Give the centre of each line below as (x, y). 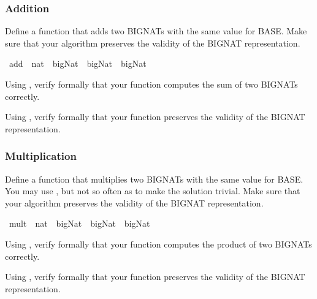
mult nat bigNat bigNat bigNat (79, 223)
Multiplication (41, 156)
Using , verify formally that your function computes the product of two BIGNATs (158, 244)
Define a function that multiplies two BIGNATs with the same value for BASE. (154, 179)
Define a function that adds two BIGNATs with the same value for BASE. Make (156, 31)
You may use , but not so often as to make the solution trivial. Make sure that (153, 191)
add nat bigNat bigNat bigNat (78, 63)
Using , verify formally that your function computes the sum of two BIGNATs (151, 84)
